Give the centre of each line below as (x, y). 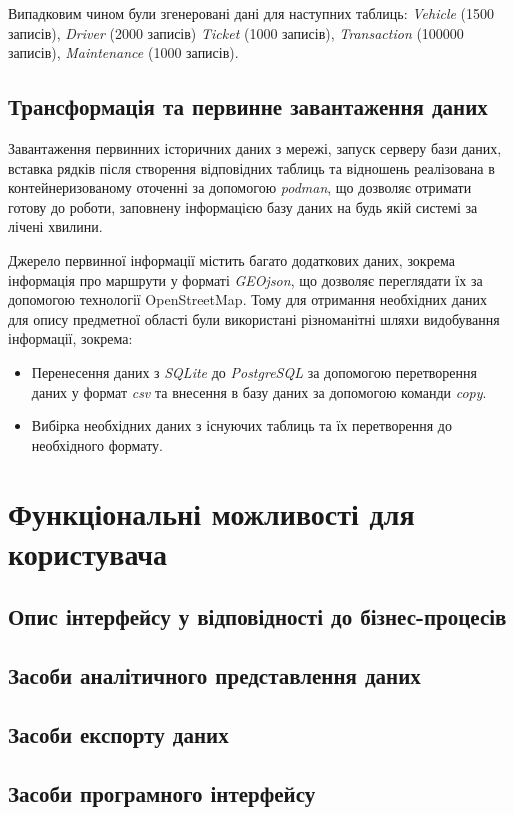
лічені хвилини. (55, 226)
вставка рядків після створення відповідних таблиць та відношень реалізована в (251, 167)
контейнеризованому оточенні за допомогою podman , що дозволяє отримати (240, 187)
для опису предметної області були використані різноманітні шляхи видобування (254, 318)
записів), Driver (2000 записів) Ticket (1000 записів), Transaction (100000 (236, 32)
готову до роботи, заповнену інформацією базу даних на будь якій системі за (243, 206)
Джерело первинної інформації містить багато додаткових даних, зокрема (231, 259)
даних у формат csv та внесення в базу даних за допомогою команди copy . (259, 391)
